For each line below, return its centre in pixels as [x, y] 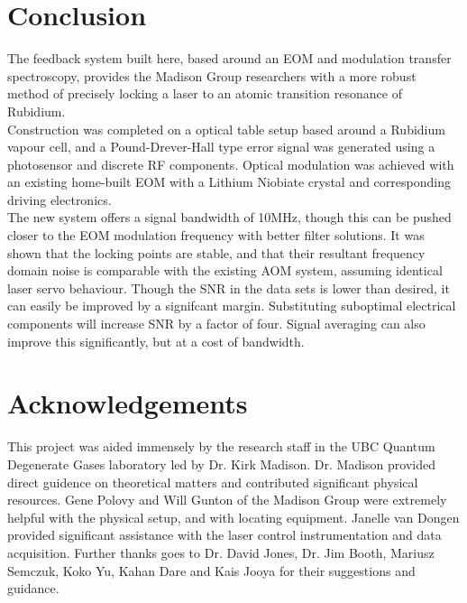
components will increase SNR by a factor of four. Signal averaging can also [216, 324]
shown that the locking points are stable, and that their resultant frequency [216, 252]
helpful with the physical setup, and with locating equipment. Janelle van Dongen [233, 517]
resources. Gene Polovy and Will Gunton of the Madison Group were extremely [227, 500]
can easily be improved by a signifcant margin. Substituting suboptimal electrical [232, 306]
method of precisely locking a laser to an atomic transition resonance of [205, 93]
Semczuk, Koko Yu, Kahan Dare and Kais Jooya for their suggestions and [211, 570]
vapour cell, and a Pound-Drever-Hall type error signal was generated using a [221, 147]
